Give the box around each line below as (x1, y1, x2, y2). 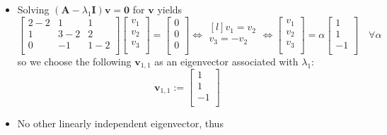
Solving (17, 2, 50, 16)
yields (157, 2, 183, 16)
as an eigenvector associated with (154, 53, 299, 68)
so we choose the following (17, 53, 132, 68)
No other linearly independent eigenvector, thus (17, 116, 224, 131)
